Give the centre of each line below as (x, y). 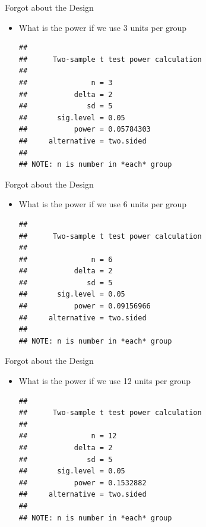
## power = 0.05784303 (85, 130)
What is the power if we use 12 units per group (105, 381)
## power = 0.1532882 (83, 483)
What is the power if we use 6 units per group (103, 204)
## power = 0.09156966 (85, 306)
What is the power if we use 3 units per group (103, 27)
